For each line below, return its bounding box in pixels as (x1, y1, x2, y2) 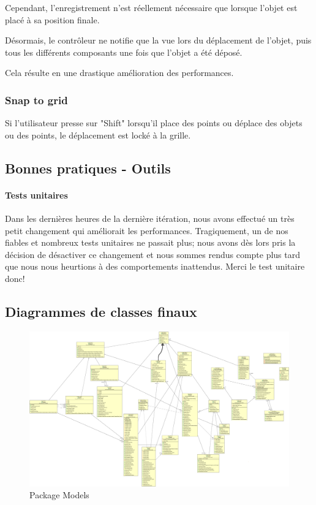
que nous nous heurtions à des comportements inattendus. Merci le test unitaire (5, 260, 305, 273)
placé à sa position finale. (5, 13, 100, 26)
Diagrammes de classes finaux (5, 302, 197, 321)
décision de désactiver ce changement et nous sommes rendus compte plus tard (5, 248, 301, 260)
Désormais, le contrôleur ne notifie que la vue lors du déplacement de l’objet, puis (5, 34, 312, 47)
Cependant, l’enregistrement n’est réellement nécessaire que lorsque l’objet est (5, 1, 298, 13)
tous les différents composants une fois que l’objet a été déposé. (5, 45, 243, 58)
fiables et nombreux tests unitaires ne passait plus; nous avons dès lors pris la (5, 236, 296, 249)
